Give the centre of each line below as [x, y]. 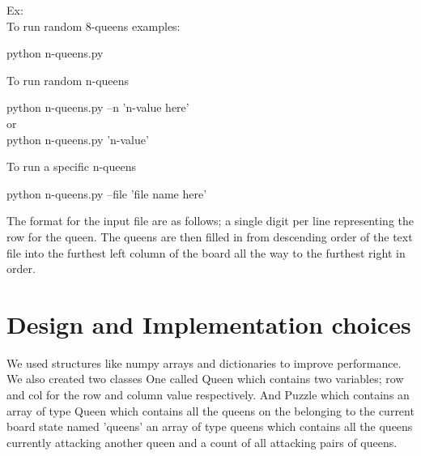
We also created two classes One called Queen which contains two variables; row [205, 379]
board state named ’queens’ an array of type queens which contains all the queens [210, 426]
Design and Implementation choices [209, 324]
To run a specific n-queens [72, 166]
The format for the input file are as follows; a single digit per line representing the [210, 221]
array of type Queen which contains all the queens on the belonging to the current [210, 410]
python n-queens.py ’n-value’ [78, 139]
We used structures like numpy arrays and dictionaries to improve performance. [204, 362]
